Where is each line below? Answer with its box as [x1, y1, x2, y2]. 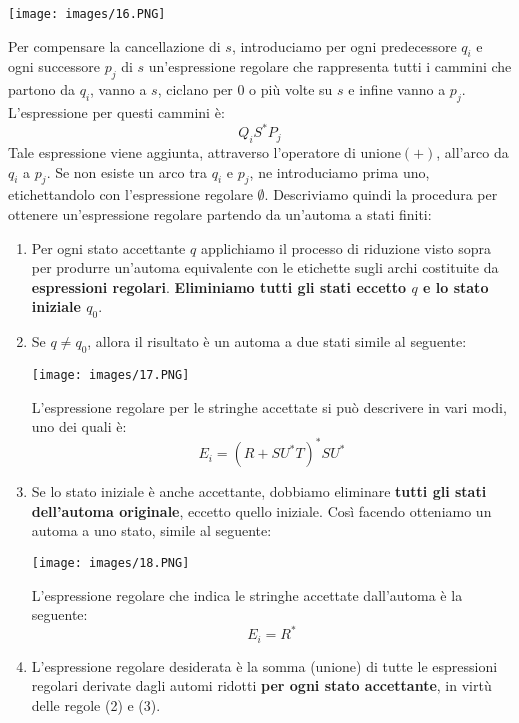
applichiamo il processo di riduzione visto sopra [200, 237, 492, 258]
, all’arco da [436, 141, 509, 162]
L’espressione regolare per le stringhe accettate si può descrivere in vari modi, [31, 396, 507, 417]
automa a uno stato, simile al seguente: [31, 520, 272, 541]
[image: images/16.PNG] [8, 7, 166, 21]
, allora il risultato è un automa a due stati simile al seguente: [87, 331, 467, 352]
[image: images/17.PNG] [31, 367, 190, 382]
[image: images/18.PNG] [31, 556, 190, 571]
